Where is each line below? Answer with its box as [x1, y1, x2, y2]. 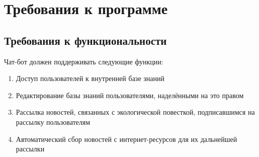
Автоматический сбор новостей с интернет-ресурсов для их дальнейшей [16, 133, 237, 144]
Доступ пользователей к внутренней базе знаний [16, 73, 164, 84]
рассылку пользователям [16, 116, 91, 127]
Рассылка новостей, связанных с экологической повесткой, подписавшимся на [16, 107, 255, 117]
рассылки [16, 143, 45, 154]
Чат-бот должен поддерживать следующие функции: [4, 56, 163, 66]
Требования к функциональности [4, 32, 167, 48]
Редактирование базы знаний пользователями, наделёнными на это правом [16, 90, 244, 100]
